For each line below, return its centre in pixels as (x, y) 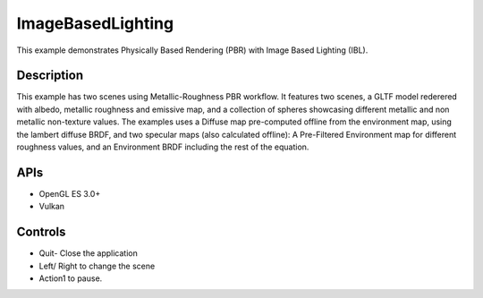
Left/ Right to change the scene (97, 266)
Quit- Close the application (88, 253)
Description (50, 76)
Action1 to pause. (71, 278)
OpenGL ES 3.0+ (70, 193)
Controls (41, 232)
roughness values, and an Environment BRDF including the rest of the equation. (163, 147)
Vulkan (52, 207)
